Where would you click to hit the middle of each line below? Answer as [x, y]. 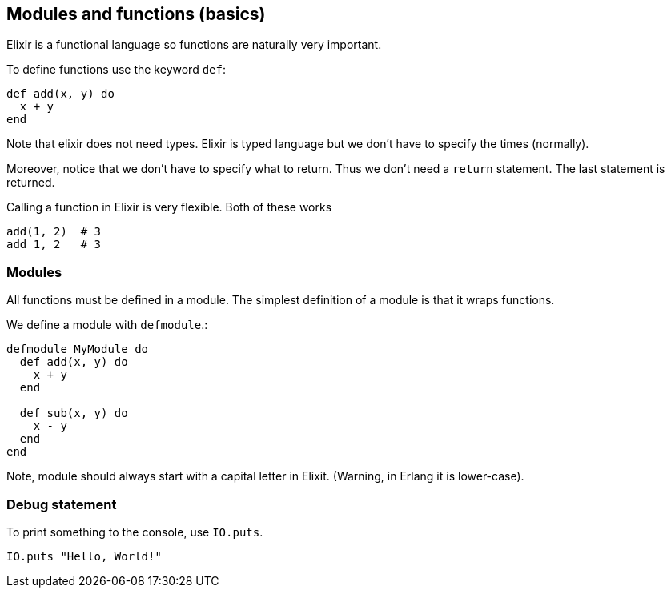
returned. [31, 183]
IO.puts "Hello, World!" [84, 556]
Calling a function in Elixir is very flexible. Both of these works [169, 207]
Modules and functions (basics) [136, 14]
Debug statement [62, 504]
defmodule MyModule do [78, 349]
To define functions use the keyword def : [116, 70]
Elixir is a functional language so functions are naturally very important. [194, 45]
